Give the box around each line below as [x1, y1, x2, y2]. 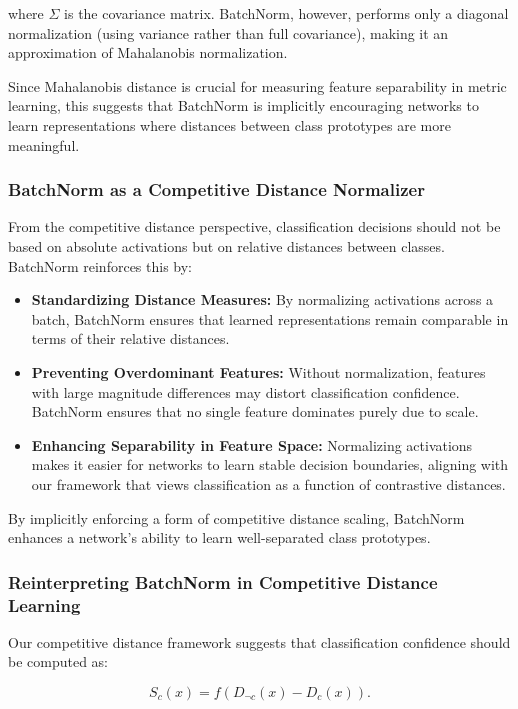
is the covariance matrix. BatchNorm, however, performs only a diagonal [64, 3, 509, 23]
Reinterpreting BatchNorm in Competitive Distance [8, 569, 438, 594]
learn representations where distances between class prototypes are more [8, 114, 451, 135]
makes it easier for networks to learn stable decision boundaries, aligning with [31, 454, 509, 475]
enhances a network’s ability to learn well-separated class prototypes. [8, 527, 431, 548]
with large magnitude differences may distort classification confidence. [31, 381, 460, 402]
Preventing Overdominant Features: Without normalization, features [31, 361, 486, 382]
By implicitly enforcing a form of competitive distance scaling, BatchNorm [8, 507, 465, 528]
